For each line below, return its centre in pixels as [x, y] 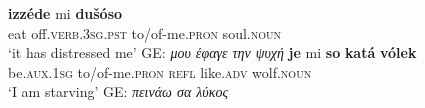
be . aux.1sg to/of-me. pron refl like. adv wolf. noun [160, 71]
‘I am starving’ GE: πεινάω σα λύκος [118, 91]
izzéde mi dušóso [65, 13]
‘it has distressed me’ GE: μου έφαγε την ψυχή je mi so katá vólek [212, 52]
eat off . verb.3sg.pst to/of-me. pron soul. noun [144, 32]
